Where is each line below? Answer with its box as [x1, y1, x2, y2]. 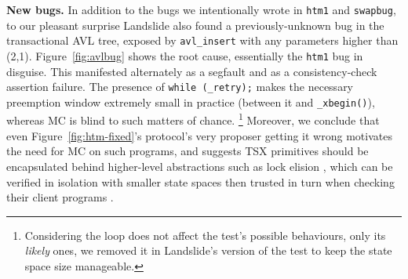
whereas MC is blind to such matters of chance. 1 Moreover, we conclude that [6, 110, 380, 129]
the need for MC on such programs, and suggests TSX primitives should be [6, 143, 369, 159]
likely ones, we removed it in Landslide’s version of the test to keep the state [24, 242, 392, 259]
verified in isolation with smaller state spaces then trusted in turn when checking [6, 173, 395, 190]
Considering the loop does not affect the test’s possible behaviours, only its [24, 226, 386, 243]
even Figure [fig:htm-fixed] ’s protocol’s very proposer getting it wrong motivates [6, 127, 392, 143]
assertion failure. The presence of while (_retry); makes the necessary [6, 78, 354, 95]
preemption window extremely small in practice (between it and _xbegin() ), [6, 93, 375, 110]
